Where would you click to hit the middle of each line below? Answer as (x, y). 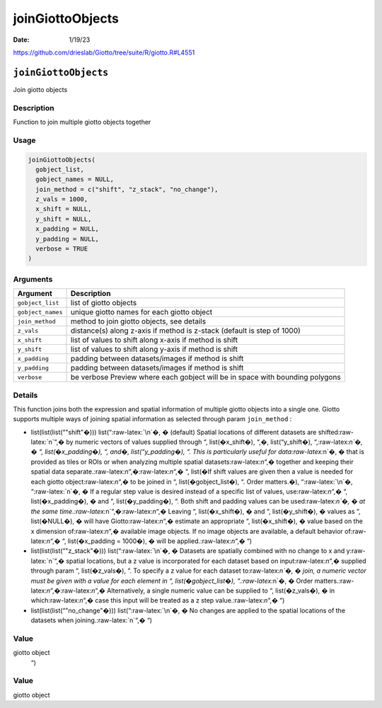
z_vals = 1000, (62, 199)
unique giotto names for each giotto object (141, 312)
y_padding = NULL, (67, 239)
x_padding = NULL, (67, 229)
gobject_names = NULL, (75, 179)
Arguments (33, 279)
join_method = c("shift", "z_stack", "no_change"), (127, 189)
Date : (21, 40)
